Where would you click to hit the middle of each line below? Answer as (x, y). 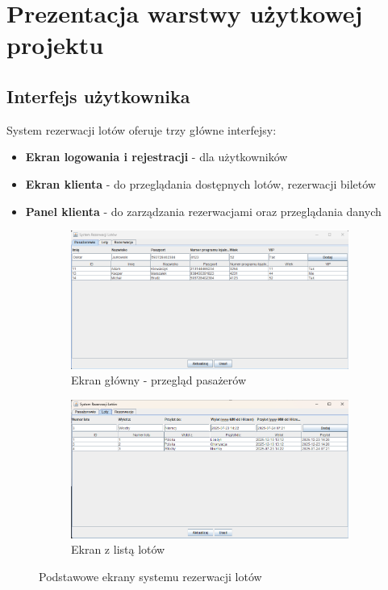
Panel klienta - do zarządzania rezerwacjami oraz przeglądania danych (203, 211)
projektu (55, 45)
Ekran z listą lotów (118, 549)
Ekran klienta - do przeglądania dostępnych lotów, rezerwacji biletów (200, 183)
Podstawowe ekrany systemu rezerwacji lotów (150, 576)
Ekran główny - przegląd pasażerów (159, 380)
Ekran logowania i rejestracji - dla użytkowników (156, 157)
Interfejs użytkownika (98, 96)
